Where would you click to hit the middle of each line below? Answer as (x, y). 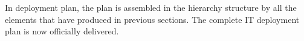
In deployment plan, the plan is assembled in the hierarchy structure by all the (151, 7)
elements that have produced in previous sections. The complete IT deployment (152, 19)
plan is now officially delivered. (62, 31)
